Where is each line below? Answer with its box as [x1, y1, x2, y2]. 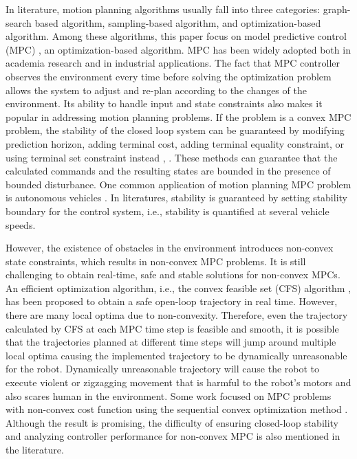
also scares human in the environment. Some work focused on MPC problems [6, 388, 332, 403]
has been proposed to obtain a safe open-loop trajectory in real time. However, [6, 294, 338, 309]
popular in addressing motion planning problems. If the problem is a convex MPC [6, 109, 351, 124]
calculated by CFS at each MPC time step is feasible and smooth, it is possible [6, 321, 339, 335]
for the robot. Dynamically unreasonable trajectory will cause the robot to [6, 361, 320, 376]
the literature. [6, 443, 64, 456]
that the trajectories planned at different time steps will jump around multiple [6, 335, 336, 349]
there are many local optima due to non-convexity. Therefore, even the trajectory [6, 308, 348, 322]
